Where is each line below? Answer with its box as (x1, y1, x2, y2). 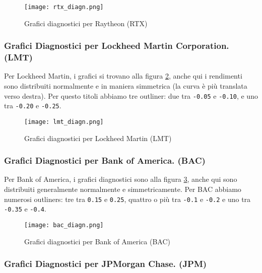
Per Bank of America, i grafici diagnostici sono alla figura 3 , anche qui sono (4, 174, 237, 184)
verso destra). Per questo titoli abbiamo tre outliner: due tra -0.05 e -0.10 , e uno (4, 90, 258, 101)
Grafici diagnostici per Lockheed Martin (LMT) (24, 132, 172, 143)
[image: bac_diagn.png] (24, 221, 104, 229)
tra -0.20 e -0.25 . (4, 100, 61, 111)
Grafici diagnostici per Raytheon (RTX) (24, 18, 148, 28)
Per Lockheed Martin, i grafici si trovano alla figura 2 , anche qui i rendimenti (4, 71, 242, 81)
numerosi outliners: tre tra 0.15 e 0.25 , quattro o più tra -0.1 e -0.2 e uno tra (4, 193, 251, 204)
